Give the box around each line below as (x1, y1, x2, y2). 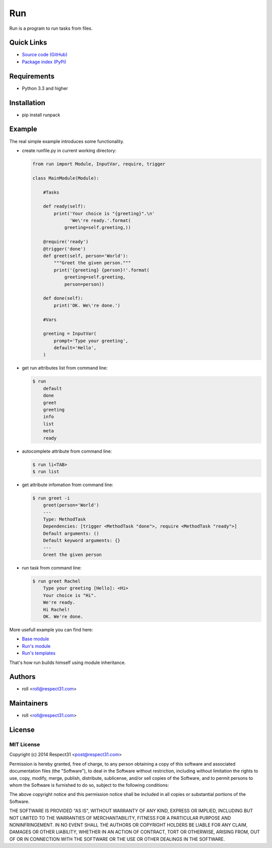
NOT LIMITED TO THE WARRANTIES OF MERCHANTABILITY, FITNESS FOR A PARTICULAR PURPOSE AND (9, 815, 231, 821)
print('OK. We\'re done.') (53, 302, 120, 308)
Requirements (9, 72, 55, 80)
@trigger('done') (43, 246, 86, 252)
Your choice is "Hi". (43, 592, 97, 598)
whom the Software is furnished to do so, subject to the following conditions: (9, 782, 169, 788)
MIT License (9, 741, 40, 748)
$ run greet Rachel (32, 579, 81, 584)
